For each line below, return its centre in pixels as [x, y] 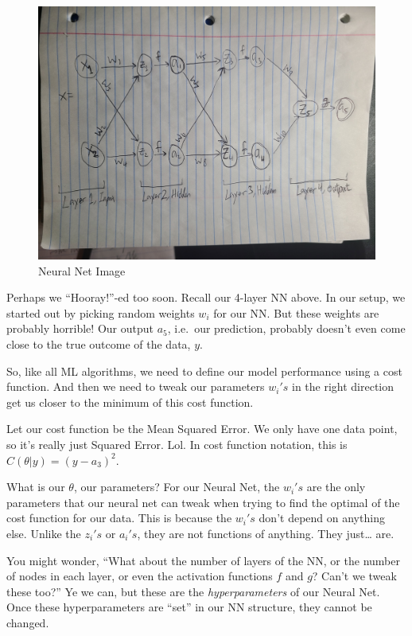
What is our [36, 487]
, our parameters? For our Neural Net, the [177, 487]
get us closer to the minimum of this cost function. [130, 402]
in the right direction [343, 386]
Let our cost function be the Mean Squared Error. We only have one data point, [202, 429]
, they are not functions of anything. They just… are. [266, 533]
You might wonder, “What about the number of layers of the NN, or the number [203, 560]
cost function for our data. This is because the [119, 518]
